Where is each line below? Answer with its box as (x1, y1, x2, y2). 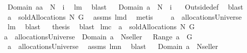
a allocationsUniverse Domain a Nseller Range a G (4, 31, 192, 41)
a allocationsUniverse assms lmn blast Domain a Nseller (7, 41, 218, 51)
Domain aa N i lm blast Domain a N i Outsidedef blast (7, 2, 243, 12)
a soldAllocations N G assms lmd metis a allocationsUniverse (7, 11, 242, 22)
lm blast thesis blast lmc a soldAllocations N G (7, 21, 195, 32)
